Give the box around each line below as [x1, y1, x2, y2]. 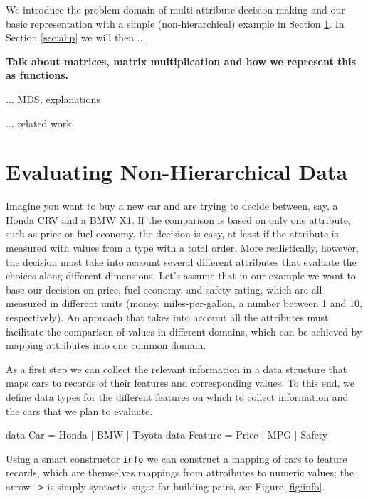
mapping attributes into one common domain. [6, 338, 206, 353]
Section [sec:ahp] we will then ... [6, 30, 146, 45]
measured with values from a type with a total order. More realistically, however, [6, 240, 359, 255]
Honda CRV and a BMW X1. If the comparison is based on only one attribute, [6, 212, 351, 227]
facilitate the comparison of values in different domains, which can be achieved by [6, 323, 362, 338]
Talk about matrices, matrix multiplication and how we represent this [6, 53, 357, 68]
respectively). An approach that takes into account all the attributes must [6, 310, 329, 325]
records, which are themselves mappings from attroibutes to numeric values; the [6, 465, 354, 480]
